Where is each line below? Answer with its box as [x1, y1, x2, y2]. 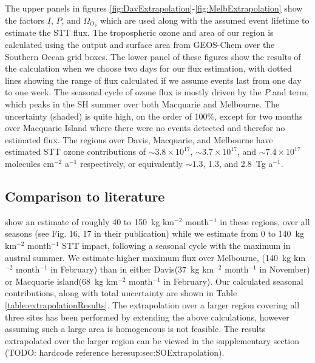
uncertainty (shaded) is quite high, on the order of [5, 109, 192, 122]
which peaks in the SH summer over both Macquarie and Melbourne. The [5, 98, 280, 110]
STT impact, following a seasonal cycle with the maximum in [62, 239, 291, 251]
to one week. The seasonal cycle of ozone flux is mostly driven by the [5, 86, 262, 98]
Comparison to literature [5, 186, 165, 205]
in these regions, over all [220, 215, 310, 228]
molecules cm [5, 157, 54, 169]
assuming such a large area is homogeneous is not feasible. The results [5, 322, 266, 335]
